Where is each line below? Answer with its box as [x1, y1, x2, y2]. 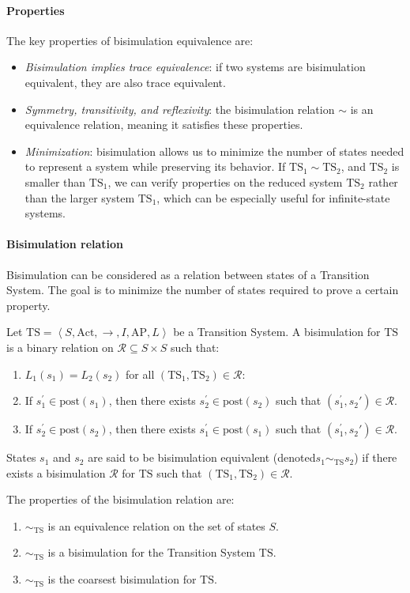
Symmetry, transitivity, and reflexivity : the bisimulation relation [24, 100, 335, 117]
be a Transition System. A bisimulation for [173, 323, 381, 340]
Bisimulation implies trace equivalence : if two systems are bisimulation [24, 59, 366, 75]
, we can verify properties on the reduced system [107, 173, 343, 190]
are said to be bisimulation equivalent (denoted [88, 449, 316, 466]
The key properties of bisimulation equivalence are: [6, 32, 254, 48]
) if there [354, 449, 397, 466]
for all [126, 365, 155, 382]
